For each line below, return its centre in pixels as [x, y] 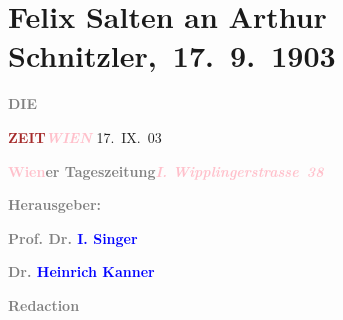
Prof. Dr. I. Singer [73, 237]
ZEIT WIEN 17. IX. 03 [85, 136]
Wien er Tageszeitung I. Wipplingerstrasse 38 [166, 170]
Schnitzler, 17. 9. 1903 [172, 55]
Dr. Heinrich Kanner [81, 271]
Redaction [44, 304]
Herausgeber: [55, 204]
